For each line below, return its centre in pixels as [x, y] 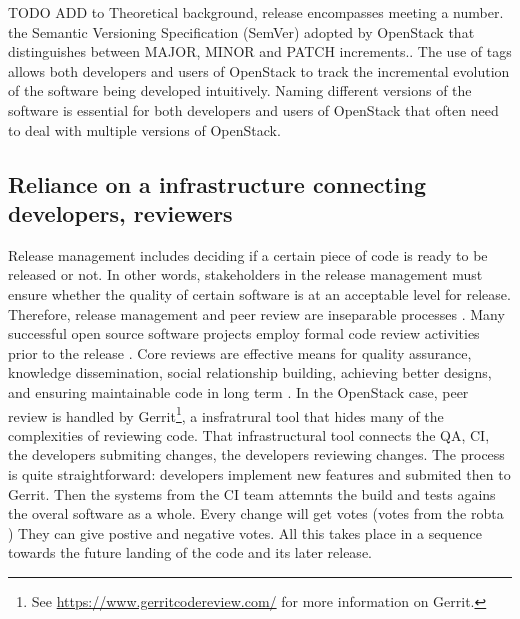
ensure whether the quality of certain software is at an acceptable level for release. [259, 293]
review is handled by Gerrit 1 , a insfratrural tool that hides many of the [226, 414]
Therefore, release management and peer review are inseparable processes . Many [256, 313]
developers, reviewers [120, 212]
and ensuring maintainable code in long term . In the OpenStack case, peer [238, 391]
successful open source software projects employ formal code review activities [244, 333]
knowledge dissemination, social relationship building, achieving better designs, [250, 372]
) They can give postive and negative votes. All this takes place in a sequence [245, 532]
